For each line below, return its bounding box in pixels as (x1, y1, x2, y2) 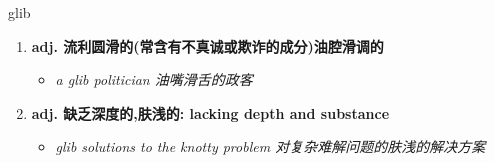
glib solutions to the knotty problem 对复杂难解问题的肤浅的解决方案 (55, 136, 486, 157)
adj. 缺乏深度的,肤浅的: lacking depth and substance (31, 102, 390, 123)
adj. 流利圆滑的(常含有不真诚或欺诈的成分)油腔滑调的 (31, 35, 384, 56)
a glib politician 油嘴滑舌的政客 (55, 69, 253, 90)
